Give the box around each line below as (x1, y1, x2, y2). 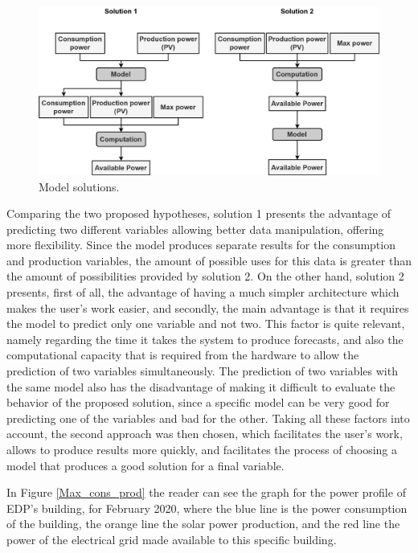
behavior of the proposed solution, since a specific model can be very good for (6, 394, 390, 411)
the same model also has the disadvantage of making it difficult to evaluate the (6, 378, 395, 395)
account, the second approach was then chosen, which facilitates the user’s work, (6, 425, 403, 442)
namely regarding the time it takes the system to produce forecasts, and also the (6, 330, 404, 347)
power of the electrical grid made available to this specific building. (6, 530, 337, 547)
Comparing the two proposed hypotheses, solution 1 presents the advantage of (6, 205, 391, 222)
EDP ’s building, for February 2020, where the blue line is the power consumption (6, 499, 408, 516)
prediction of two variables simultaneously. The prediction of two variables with (6, 363, 398, 379)
